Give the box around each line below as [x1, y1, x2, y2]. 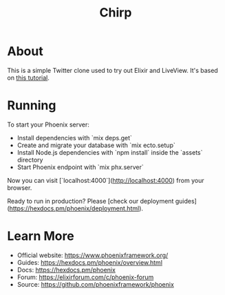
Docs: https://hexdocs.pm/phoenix [17, 265, 116, 274]
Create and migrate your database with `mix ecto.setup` [17, 141, 175, 149]
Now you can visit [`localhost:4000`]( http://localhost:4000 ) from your [7, 176, 204, 184]
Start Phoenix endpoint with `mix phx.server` [17, 163, 144, 171]
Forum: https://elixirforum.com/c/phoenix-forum [17, 273, 154, 281]
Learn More [7, 228, 74, 244]
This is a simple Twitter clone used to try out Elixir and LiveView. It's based [7, 66, 218, 74]
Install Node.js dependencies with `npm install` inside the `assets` [17, 148, 203, 156]
